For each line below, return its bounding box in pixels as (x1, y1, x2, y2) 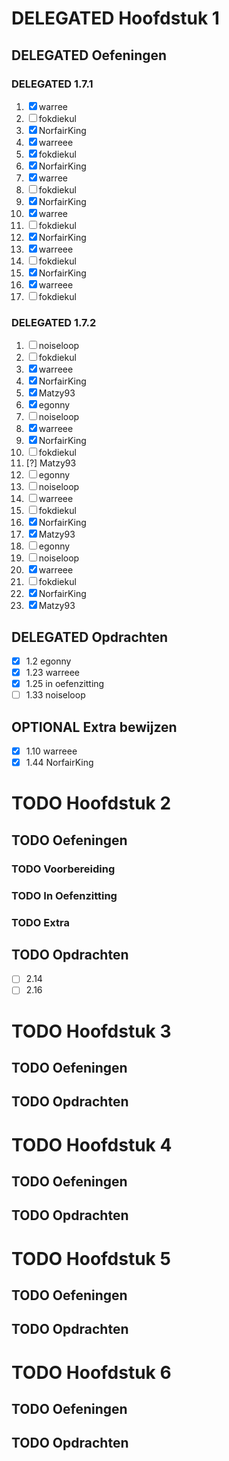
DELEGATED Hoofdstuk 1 (11, 7, 220, 30)
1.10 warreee (25, 745, 78, 757)
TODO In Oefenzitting (11, 888, 118, 902)
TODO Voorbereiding (11, 862, 116, 876)
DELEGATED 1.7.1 (11, 77, 94, 91)
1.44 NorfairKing (25, 757, 94, 769)
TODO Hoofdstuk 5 (11, 1247, 171, 1270)
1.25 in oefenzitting (25, 678, 105, 690)
